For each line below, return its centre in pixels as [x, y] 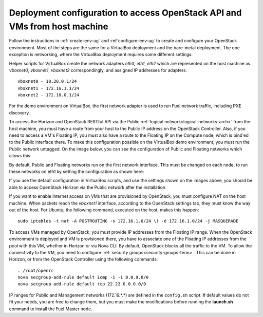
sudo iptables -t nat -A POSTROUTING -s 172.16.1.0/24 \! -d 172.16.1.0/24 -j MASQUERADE [128, 221]
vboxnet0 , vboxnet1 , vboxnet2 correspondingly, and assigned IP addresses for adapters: [98, 70]
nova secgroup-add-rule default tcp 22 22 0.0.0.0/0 [82, 284]
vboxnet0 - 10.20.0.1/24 [47, 81]
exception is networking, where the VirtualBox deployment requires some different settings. [101, 55]
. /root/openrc [36, 270]
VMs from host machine [59, 26]
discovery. [19, 112]
